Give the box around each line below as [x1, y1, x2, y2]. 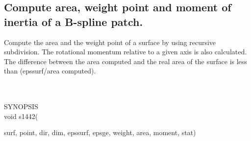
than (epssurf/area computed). [4, 66, 96, 76]
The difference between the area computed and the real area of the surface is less [4, 56, 247, 66]
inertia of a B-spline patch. [4, 14, 143, 29]
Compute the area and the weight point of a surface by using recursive [4, 37, 216, 47]
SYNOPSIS [4, 101, 38, 112]
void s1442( [4, 111, 38, 121]
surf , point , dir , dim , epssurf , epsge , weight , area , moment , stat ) [4, 127, 196, 138]
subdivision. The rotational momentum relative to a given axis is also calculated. [4, 47, 247, 57]
